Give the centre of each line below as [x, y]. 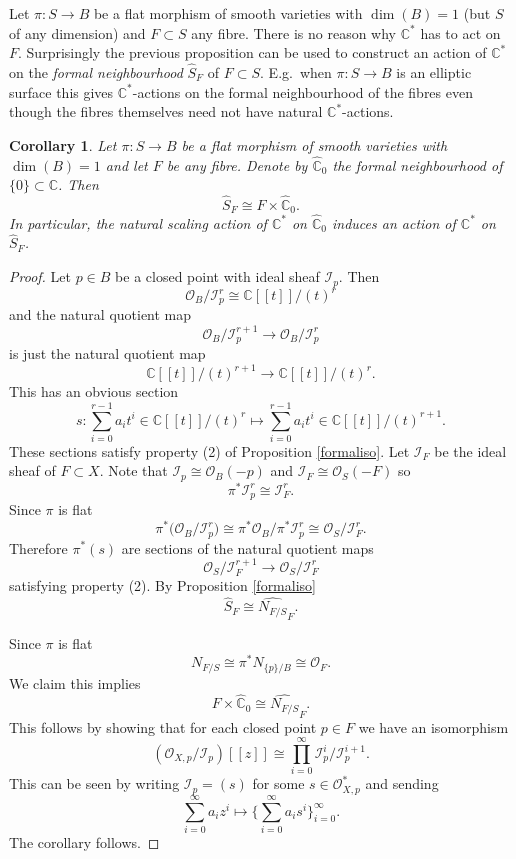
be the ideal [470, 450]
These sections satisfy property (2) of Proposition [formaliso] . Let [209, 450]
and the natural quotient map [100, 314]
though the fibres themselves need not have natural [166, 111]
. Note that [133, 470]
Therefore [38, 547]
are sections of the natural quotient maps [247, 547]
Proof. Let [40, 276]
